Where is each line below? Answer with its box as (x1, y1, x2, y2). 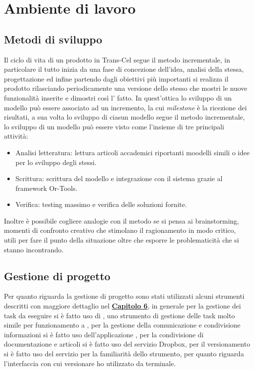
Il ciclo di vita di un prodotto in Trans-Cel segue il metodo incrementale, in (4, 54, 231, 64)
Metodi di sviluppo (4, 31, 103, 46)
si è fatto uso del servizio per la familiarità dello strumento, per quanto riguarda (4, 349, 244, 359)
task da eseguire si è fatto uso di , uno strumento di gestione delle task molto (4, 310, 235, 320)
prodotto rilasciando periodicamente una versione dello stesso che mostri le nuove (4, 83, 248, 93)
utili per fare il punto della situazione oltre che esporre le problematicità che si (4, 235, 239, 245)
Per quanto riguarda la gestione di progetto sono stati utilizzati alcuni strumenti (4, 291, 245, 301)
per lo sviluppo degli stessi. (15, 157, 97, 167)
